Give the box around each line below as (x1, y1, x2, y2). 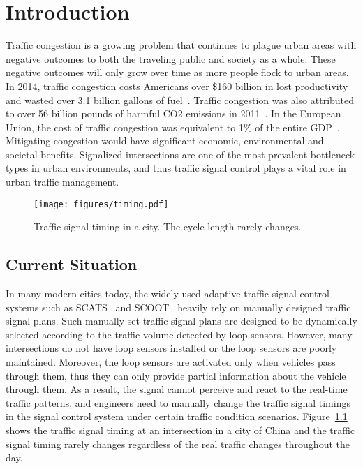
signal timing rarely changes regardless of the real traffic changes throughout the (6, 436, 350, 451)
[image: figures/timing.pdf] (34, 199, 169, 209)
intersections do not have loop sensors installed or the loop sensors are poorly (6, 341, 337, 355)
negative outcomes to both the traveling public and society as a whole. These (6, 51, 336, 66)
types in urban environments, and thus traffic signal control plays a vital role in (6, 161, 346, 175)
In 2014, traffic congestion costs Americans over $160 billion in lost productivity (6, 78, 348, 93)
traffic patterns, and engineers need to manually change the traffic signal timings (6, 395, 350, 410)
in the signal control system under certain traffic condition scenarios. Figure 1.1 (6, 409, 348, 424)
